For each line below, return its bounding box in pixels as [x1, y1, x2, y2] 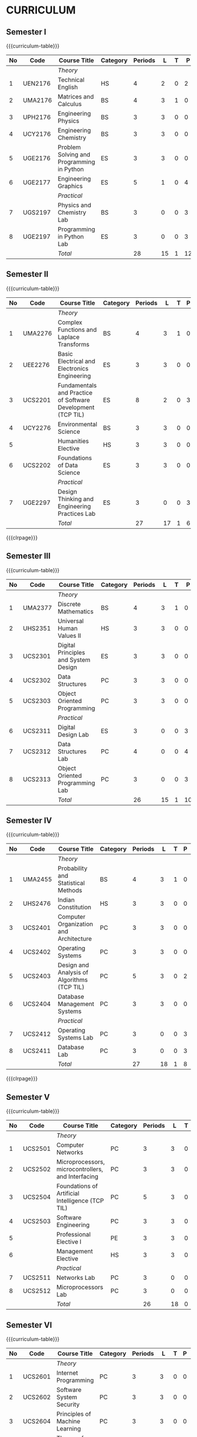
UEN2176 [23, 80, 51, 87]
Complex [57, 318, 83, 326]
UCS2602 [23, 1393, 51, 1401]
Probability [57, 864, 88, 872]
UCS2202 [23, 461, 51, 469]
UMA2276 [23, 329, 52, 337]
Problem [57, 143, 81, 151]
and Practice [57, 388, 93, 396]
